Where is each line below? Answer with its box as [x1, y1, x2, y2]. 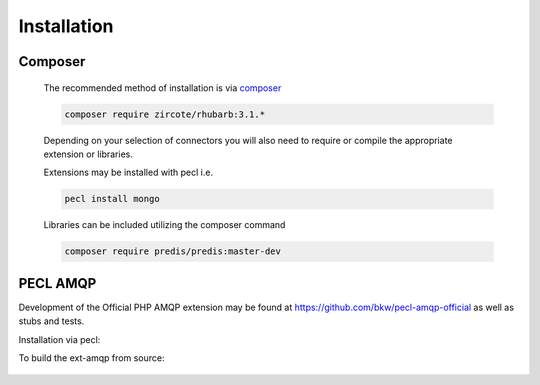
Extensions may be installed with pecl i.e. [43, 166, 214, 179]
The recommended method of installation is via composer [43, 81, 282, 94]
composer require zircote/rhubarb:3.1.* [64, 108, 265, 120]
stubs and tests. [18, 315, 85, 327]
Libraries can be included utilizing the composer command [43, 219, 286, 231]
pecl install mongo [64, 193, 160, 205]
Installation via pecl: [18, 333, 101, 345]
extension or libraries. [43, 148, 134, 160]
